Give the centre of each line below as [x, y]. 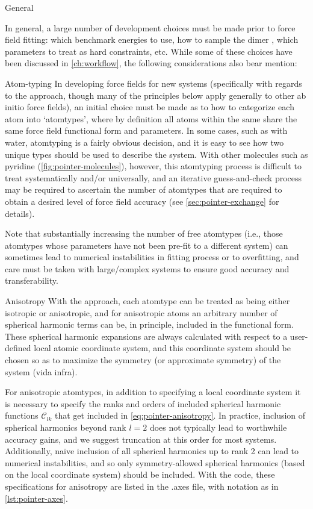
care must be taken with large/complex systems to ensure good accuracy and [147, 268]
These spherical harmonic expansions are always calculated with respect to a [146, 336]
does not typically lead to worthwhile [218, 427]
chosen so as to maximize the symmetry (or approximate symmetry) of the [143, 360]
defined [18, 348]
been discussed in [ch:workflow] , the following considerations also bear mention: [151, 63]
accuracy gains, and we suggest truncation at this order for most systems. [141, 439]
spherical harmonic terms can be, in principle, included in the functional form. [149, 324]
